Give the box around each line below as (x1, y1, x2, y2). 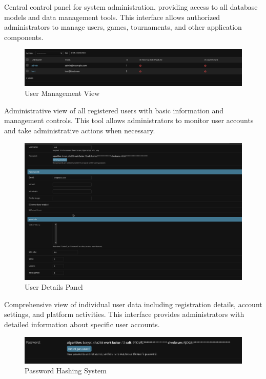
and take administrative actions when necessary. (4, 125, 155, 135)
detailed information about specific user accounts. (4, 319, 160, 329)
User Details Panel (25, 282, 83, 292)
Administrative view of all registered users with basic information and (4, 105, 223, 115)
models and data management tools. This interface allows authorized (4, 11, 220, 22)
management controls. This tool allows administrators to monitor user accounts (4, 115, 254, 126)
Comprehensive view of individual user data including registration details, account (4, 298, 262, 309)
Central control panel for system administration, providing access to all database (4, 2, 258, 12)
